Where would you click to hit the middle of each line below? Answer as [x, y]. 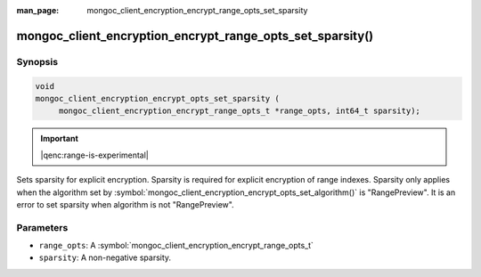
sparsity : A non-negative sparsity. [105, 257]
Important [60, 139]
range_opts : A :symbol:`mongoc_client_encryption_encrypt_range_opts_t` [176, 246]
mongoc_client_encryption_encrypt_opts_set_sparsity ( [157, 98]
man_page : [38, 10]
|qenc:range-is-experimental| [94, 155]
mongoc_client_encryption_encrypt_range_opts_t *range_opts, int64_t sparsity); [239, 111]
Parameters [42, 227]
